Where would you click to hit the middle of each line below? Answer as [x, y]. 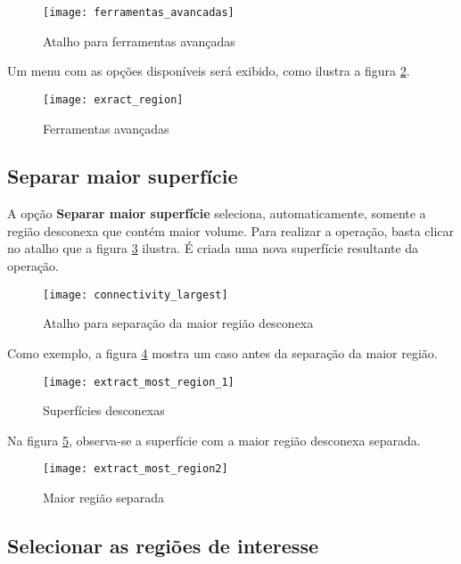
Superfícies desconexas [104, 410]
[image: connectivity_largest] [136, 294]
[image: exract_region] [113, 99]
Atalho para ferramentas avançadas [139, 41]
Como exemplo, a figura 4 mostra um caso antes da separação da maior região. [222, 352]
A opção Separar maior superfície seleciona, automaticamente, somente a [217, 213]
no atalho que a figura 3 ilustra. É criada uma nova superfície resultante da [213, 248]
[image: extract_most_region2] [136, 469]
